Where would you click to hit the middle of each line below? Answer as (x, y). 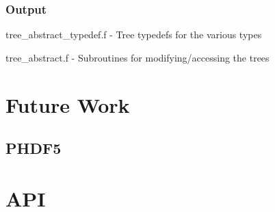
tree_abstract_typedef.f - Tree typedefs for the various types (134, 35)
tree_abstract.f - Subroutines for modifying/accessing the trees (137, 57)
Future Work (68, 104)
